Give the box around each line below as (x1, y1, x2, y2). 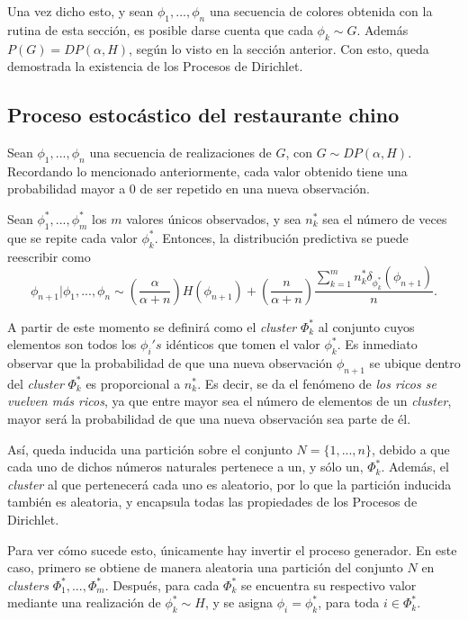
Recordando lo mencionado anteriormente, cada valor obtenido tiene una (7, 161, 408, 180)
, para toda (318, 593, 380, 612)
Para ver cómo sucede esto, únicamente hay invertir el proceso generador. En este (7, 540, 457, 559)
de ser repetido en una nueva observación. (139, 179, 370, 198)
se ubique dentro (369, 353, 461, 372)
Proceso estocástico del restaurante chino (7, 101, 400, 129)
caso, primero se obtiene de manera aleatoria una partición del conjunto (7, 558, 403, 577)
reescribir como (7, 247, 91, 265)
